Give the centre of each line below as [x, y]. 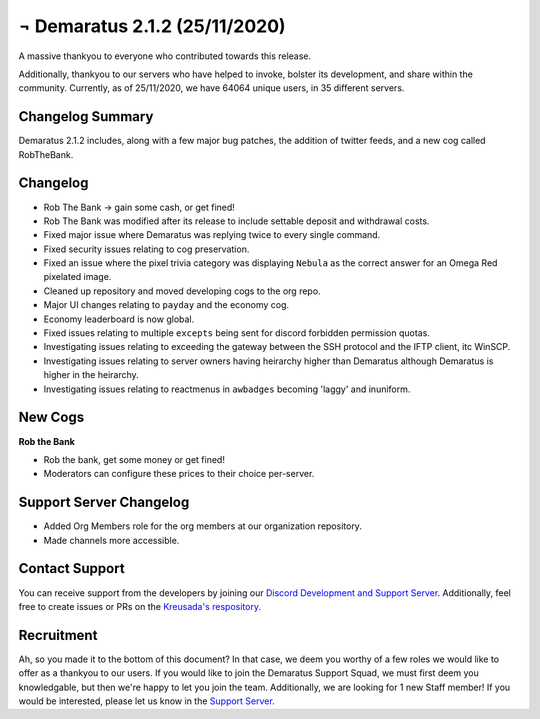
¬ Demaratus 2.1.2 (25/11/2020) [152, 26]
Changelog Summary [86, 116]
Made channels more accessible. [111, 540]
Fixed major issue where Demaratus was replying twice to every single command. [212, 235]
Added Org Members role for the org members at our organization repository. [202, 526]
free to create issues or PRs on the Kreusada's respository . [140, 606]
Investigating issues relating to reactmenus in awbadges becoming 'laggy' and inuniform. [227, 389]
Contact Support [71, 568]
